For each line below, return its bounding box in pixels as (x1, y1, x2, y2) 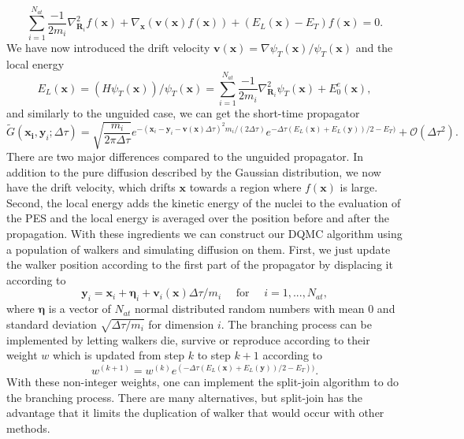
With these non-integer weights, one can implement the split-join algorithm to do (6, 374, 399, 390)
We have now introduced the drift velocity (6, 39, 210, 55)
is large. (340, 179, 378, 195)
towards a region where (189, 179, 302, 195)
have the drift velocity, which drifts (6, 179, 176, 195)
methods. (6, 420, 50, 437)
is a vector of (48, 300, 111, 317)
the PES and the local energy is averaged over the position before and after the (6, 210, 390, 226)
